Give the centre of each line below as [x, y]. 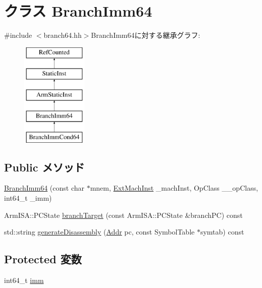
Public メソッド [44, 167]
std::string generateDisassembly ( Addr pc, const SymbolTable [99, 232]
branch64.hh [63, 35]
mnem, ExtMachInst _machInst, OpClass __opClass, [174, 188]
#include [18, 35]
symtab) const [222, 232]
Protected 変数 [43, 259]
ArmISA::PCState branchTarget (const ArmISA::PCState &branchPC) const [123, 215]
